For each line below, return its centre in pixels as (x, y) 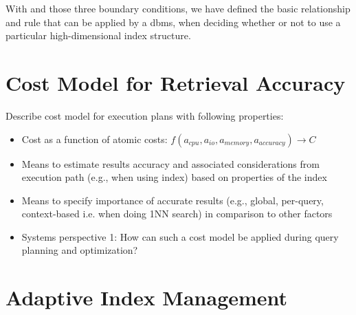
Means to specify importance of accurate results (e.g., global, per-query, (173, 200)
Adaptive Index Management (147, 297)
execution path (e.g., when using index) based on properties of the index (174, 177)
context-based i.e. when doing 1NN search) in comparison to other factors (177, 214)
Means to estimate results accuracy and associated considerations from (170, 163)
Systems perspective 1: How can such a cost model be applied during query (180, 236)
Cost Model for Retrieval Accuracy (176, 82)
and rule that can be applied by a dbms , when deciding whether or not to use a (173, 22)
